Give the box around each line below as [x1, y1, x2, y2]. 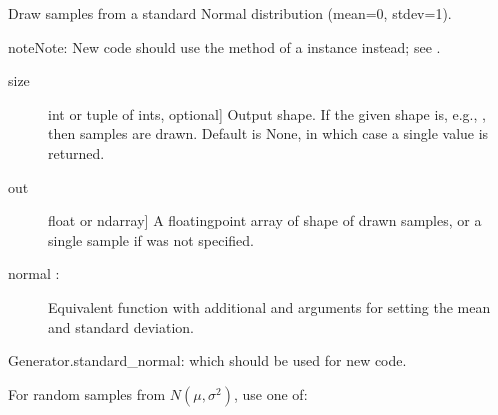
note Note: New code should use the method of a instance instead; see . [8, 36, 441, 57]
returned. [48, 142, 105, 163]
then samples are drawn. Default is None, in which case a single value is [48, 123, 489, 144]
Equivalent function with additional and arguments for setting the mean [48, 296, 491, 317]
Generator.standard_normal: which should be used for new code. [8, 350, 407, 371]
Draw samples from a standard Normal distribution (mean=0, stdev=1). [8, 3, 452, 23]
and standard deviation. [48, 316, 194, 337]
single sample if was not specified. [48, 229, 255, 250]
